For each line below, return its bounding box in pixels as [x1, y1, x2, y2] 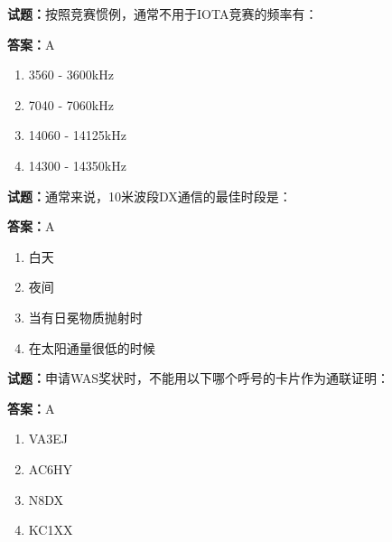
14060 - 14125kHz [28, 126, 126, 145]
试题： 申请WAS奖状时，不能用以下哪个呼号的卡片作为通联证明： [7, 369, 390, 388]
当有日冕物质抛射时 [28, 307, 143, 326]
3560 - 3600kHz [28, 65, 114, 84]
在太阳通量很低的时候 [28, 338, 155, 357]
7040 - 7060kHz [28, 95, 114, 114]
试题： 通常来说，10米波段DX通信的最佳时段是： [7, 186, 292, 205]
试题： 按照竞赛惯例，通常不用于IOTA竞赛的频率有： [7, 5, 318, 23]
